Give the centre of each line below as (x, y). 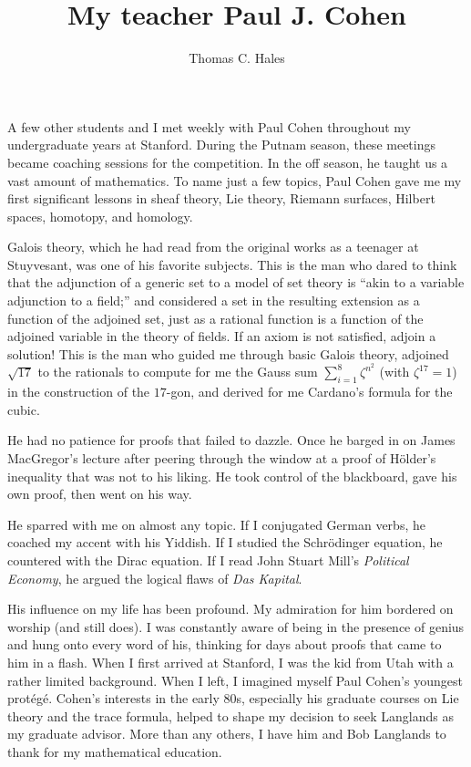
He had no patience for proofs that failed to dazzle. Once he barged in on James (231, 440)
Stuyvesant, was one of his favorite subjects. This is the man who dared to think (232, 264)
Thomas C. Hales (237, 58)
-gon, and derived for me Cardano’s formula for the (309, 392)
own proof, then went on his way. (100, 494)
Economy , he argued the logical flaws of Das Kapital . (155, 578)
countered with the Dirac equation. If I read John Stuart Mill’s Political (208, 560)
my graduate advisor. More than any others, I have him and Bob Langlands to (227, 734)
